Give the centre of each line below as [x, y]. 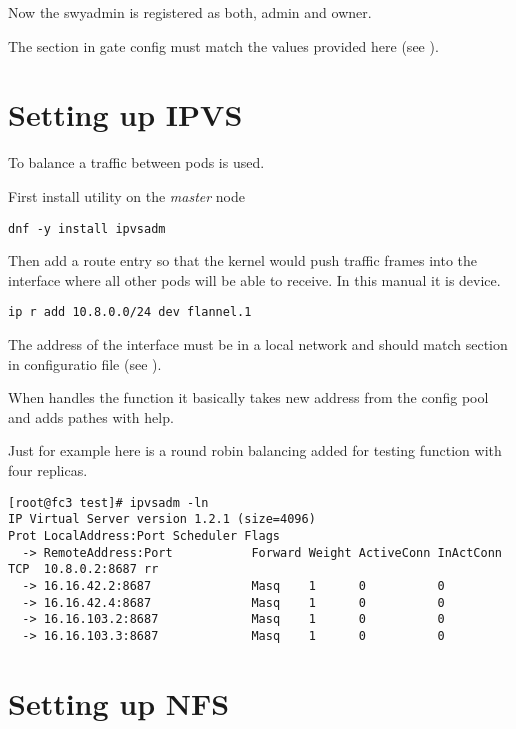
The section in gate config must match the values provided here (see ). [223, 45]
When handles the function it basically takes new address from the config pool [248, 397]
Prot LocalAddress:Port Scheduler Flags [144, 535]
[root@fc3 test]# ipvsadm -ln [108, 502]
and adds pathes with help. [91, 416]
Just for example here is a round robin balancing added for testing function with [255, 450]
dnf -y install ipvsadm [87, 228]
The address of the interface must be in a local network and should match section [258, 344]
